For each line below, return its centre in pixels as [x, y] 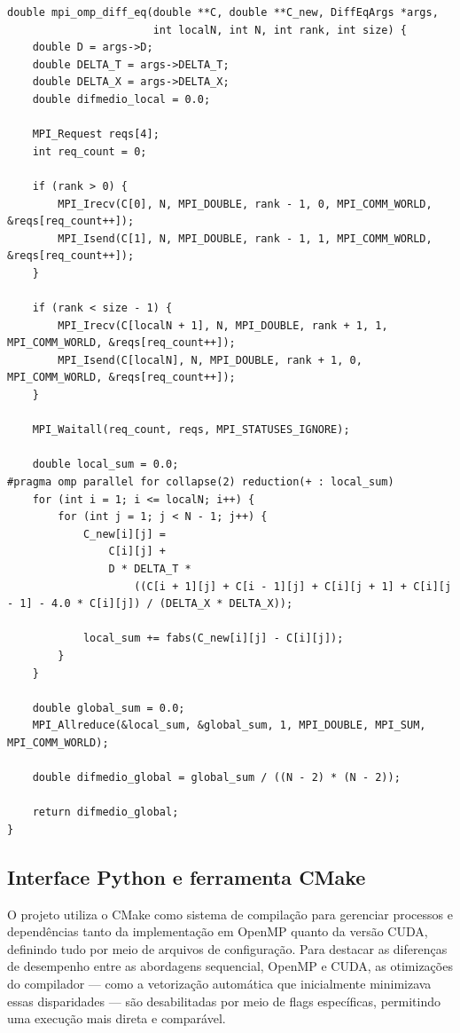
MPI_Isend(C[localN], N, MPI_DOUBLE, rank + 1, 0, [210, 360]
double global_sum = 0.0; [109, 708]
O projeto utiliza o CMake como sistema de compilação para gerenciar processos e [230, 914]
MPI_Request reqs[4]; [96, 134]
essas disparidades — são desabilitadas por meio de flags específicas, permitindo [224, 1001]
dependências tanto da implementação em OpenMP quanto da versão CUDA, [218, 931]
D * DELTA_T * [150, 569]
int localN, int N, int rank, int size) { [280, 30]
